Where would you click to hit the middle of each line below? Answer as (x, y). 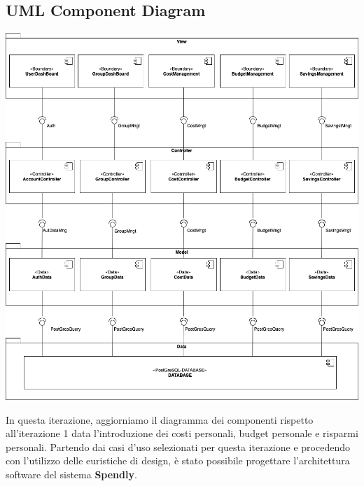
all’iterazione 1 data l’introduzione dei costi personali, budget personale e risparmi (182, 433)
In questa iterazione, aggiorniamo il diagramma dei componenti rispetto (160, 419)
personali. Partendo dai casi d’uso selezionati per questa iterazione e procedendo (178, 446)
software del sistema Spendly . (71, 474)
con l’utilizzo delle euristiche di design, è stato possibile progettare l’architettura (178, 460)
